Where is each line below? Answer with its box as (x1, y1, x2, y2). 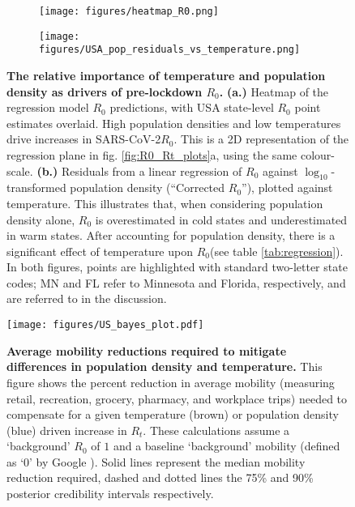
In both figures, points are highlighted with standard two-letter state (6, 258, 348, 275)
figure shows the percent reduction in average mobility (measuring (6, 373, 335, 390)
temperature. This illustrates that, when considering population (6, 194, 323, 211)
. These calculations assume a (143, 421, 290, 438)
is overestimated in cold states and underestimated (95, 211, 348, 228)
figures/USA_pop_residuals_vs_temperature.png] (39, 44, 301, 56)
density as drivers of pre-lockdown (6, 83, 203, 100)
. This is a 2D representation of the (173, 130, 349, 147)
